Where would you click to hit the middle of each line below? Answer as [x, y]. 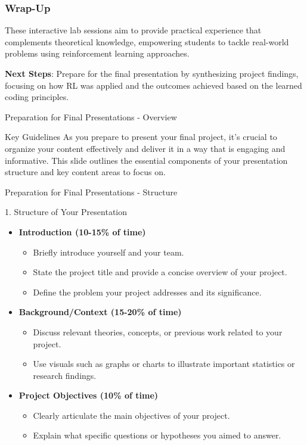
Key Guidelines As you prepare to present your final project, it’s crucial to [141, 137]
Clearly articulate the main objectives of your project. [131, 415]
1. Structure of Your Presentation [66, 212]
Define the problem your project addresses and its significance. [147, 292]
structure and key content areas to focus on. [85, 172]
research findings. [65, 375]
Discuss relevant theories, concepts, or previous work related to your [158, 332]
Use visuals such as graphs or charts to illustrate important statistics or [164, 364]
